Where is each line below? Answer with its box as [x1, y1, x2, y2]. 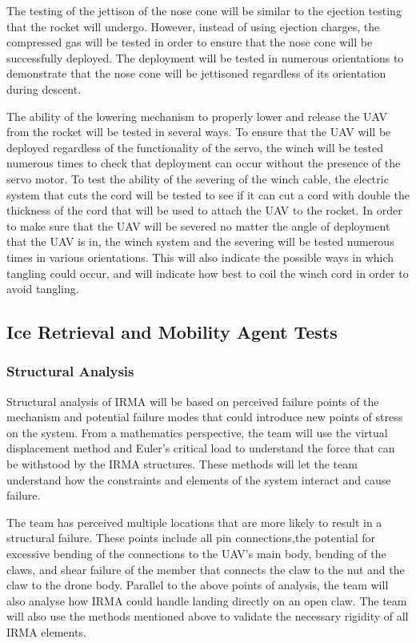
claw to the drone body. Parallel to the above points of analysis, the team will [6, 577, 389, 593]
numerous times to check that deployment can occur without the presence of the [6, 155, 401, 171]
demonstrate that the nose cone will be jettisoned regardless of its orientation [6, 65, 386, 82]
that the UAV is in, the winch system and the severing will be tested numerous [6, 233, 394, 250]
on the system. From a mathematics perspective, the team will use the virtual [6, 424, 388, 440]
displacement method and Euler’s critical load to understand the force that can [6, 440, 395, 456]
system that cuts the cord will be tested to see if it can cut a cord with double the [6, 186, 410, 203]
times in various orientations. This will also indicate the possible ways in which [6, 248, 394, 265]
